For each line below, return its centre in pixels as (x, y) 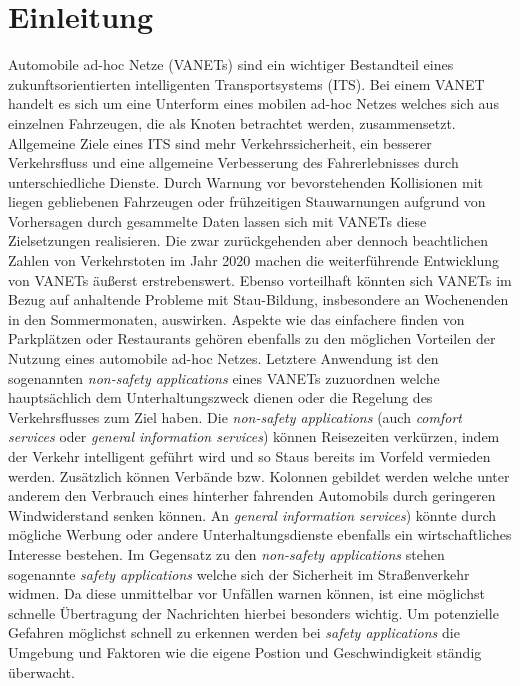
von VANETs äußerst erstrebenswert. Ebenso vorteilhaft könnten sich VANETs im (260, 279)
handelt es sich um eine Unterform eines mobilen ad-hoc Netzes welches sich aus (253, 103)
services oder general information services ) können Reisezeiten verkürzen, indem (254, 436)
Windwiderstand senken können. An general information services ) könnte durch (252, 514)
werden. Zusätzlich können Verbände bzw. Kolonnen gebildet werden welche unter (259, 475)
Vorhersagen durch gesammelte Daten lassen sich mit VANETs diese (217, 220)
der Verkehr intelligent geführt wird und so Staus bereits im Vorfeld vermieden (249, 456)
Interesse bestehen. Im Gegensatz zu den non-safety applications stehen (226, 553)
